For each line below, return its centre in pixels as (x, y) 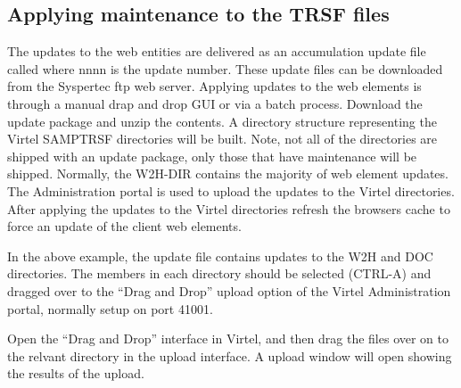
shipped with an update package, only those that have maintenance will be (212, 156)
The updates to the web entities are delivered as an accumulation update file (217, 51)
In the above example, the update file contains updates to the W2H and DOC (220, 256)
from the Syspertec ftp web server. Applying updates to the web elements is (214, 86)
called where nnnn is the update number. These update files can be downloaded (225, 68)
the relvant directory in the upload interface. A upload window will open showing (230, 355)
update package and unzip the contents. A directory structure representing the (222, 121)
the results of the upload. (76, 373)
